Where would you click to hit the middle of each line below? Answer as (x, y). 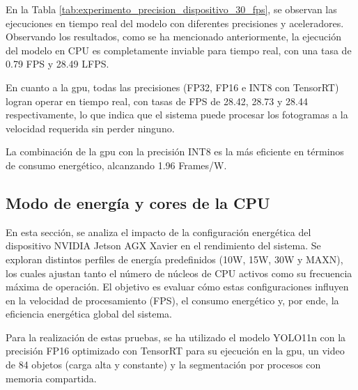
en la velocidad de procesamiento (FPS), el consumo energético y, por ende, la (172, 300)
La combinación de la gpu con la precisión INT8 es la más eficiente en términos (175, 151)
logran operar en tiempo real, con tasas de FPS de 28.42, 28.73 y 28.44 (157, 101)
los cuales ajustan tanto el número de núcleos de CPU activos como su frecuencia (179, 273)
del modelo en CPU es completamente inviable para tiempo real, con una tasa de (179, 50)
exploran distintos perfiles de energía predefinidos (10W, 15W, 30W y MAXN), (174, 259)
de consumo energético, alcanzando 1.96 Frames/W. (116, 165)
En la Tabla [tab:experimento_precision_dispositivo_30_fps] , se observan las (171, 9)
